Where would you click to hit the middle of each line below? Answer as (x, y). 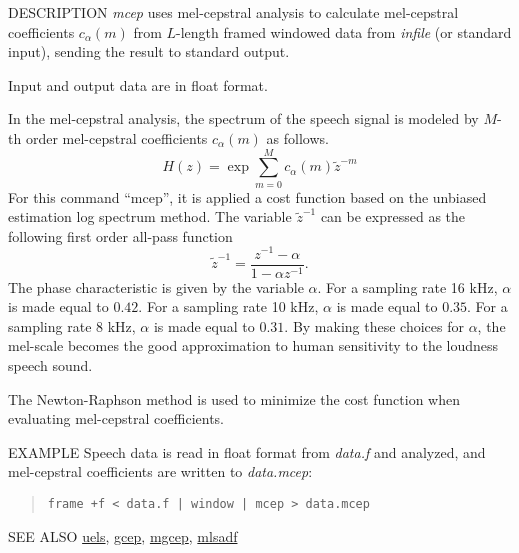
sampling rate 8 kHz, (72, 325)
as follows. (297, 137)
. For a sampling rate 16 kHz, (407, 286)
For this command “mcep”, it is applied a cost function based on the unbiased (247, 196)
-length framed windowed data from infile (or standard (344, 31)
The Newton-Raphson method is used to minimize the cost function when (234, 398)
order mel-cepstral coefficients (116, 137)
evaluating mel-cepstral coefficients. (116, 418)
